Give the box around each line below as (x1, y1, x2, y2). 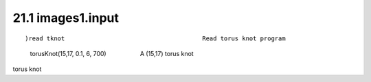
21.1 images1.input (12, 10, 120, 25)
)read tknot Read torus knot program (25, 34, 286, 42)
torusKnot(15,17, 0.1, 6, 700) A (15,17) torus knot (30, 49, 194, 57)
